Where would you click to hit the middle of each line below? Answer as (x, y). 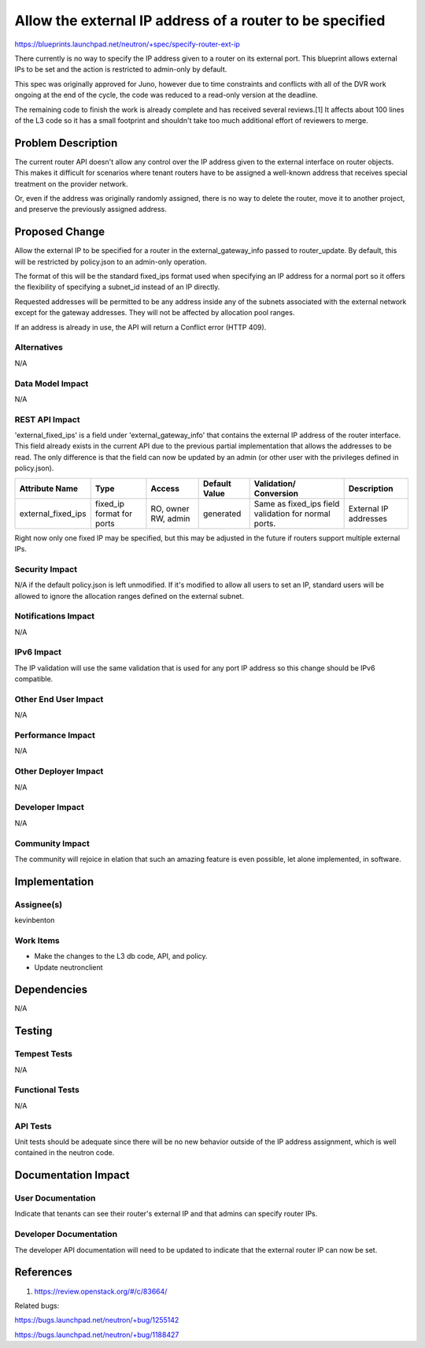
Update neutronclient (68, 967)
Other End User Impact (59, 699)
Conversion (276, 493)
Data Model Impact (52, 384)
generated (222, 514)
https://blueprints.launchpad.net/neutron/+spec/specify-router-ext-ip (127, 44)
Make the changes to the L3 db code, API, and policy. (121, 956)
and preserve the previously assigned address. (91, 210)
